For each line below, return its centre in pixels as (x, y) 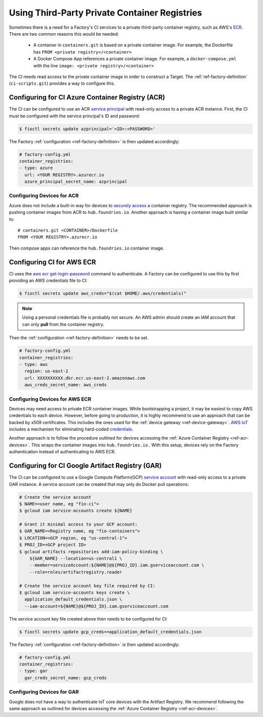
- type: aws (34, 364)
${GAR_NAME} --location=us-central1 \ (76, 559)
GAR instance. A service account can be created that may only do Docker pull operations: (99, 484)
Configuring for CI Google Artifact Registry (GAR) (85, 466)
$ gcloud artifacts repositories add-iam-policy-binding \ (91, 552)
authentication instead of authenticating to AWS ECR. (62, 452)
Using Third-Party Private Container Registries (105, 13)
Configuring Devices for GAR (44, 692)
